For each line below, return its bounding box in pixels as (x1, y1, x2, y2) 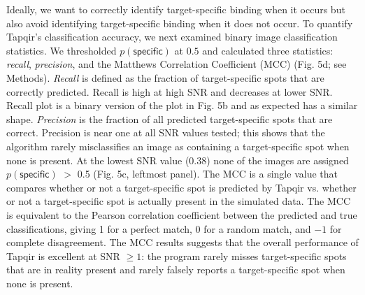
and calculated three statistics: (202, 43, 334, 57)
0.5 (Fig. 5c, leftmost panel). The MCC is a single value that (77, 166, 338, 181)
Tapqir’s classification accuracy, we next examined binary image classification (6, 29, 338, 44)
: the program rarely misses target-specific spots (141, 248, 347, 263)
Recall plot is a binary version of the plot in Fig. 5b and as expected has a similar (6, 98, 358, 113)
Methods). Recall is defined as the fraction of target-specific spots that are (6, 70, 324, 85)
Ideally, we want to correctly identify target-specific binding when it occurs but (6, 2, 345, 16)
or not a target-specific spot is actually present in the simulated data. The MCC (6, 194, 351, 208)
